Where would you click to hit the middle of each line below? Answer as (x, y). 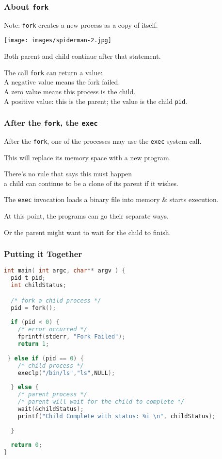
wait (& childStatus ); (51, 409)
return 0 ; (26, 445)
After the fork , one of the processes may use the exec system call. (103, 141)
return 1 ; (33, 344)
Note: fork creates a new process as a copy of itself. (81, 25)
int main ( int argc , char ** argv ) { (65, 271)
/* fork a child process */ (56, 300)
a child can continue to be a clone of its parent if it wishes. (91, 183)
